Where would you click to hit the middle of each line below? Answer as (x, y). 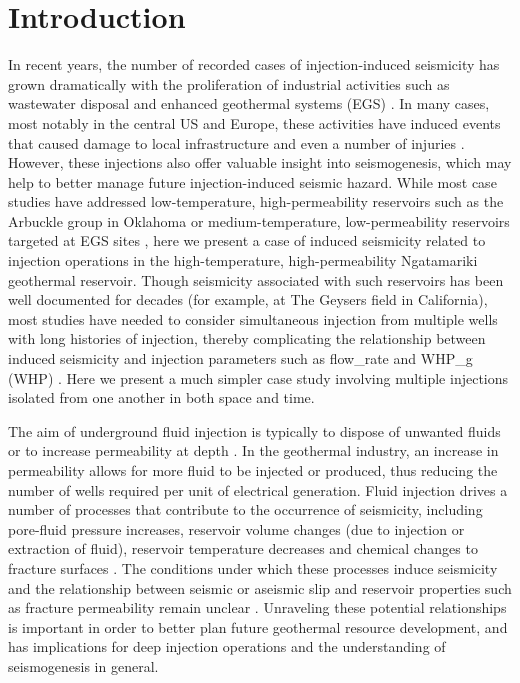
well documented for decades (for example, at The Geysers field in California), (248, 299)
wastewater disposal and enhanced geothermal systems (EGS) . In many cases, (249, 103)
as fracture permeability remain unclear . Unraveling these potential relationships (257, 607)
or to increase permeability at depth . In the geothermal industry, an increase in (253, 450)
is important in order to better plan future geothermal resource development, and (258, 626)
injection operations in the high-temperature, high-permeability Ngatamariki (243, 260)
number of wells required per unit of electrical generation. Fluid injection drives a (258, 489)
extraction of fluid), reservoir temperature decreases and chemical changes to (243, 548)
